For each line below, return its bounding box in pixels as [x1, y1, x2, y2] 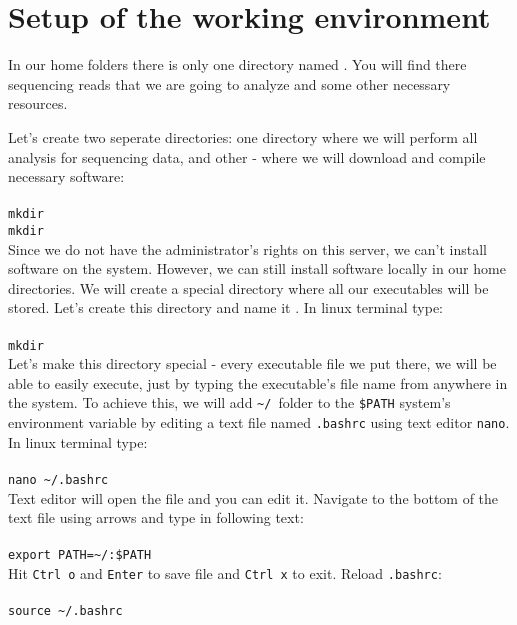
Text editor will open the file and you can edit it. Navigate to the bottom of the [8, 487, 499, 508]
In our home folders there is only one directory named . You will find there [8, 54, 467, 75]
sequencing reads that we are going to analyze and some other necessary [8, 73, 451, 94]
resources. [8, 93, 68, 114]
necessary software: [8, 166, 125, 187]
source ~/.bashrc [8, 604, 123, 619]
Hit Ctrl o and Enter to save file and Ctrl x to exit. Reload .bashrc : [8, 563, 442, 583]
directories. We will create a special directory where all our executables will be [8, 277, 489, 298]
